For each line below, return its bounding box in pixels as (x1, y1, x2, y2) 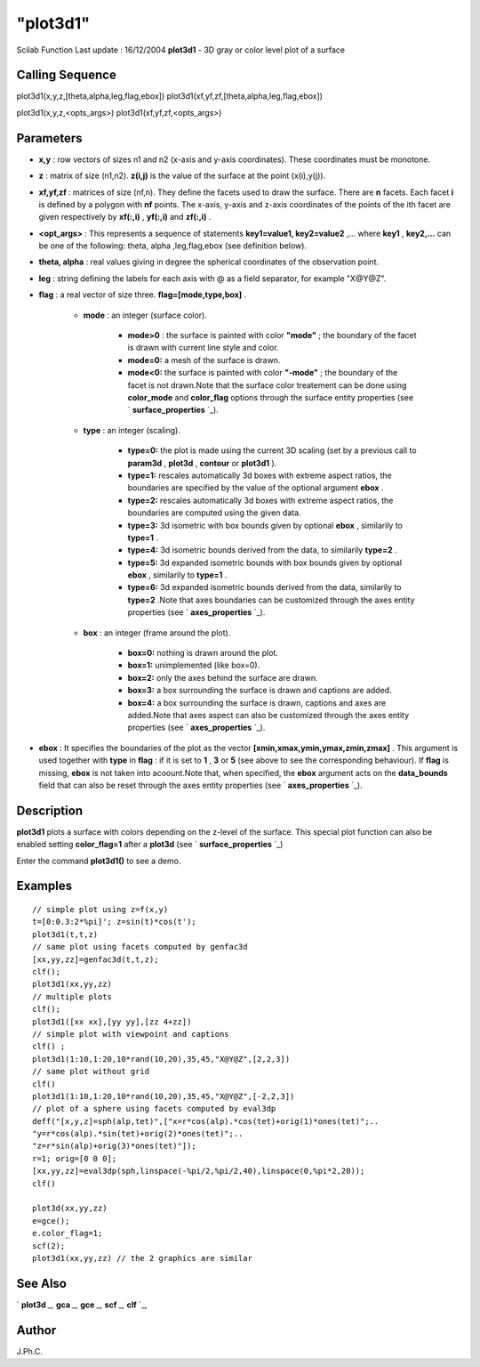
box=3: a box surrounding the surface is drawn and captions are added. (127, 685, 392, 696)
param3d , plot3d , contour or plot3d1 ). (127, 457, 277, 468)
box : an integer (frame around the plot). (83, 627, 231, 638)
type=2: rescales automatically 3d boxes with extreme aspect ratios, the (127, 495, 394, 506)
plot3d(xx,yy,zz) (32, 1203, 108, 1214)
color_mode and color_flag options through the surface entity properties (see (127, 392, 413, 402)
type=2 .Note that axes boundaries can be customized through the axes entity (127, 595, 415, 605)
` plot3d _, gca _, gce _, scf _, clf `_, (16, 1299, 148, 1310)
